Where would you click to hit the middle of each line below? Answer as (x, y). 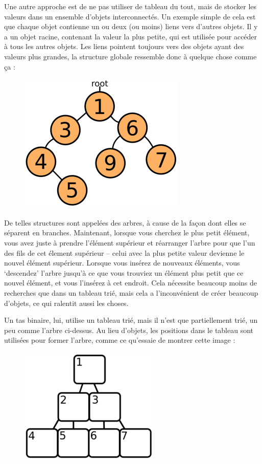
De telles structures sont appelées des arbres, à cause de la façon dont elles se (125, 222)
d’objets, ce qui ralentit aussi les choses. (66, 303)
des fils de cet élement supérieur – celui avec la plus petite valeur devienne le (124, 252)
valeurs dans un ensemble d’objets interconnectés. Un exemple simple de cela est (130, 16)
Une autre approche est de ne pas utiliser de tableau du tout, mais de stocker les (130, 6)
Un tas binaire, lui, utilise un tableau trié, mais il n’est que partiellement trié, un (131, 320)
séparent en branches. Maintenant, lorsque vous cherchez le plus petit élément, (127, 233)
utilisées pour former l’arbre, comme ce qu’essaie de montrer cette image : (120, 340)
